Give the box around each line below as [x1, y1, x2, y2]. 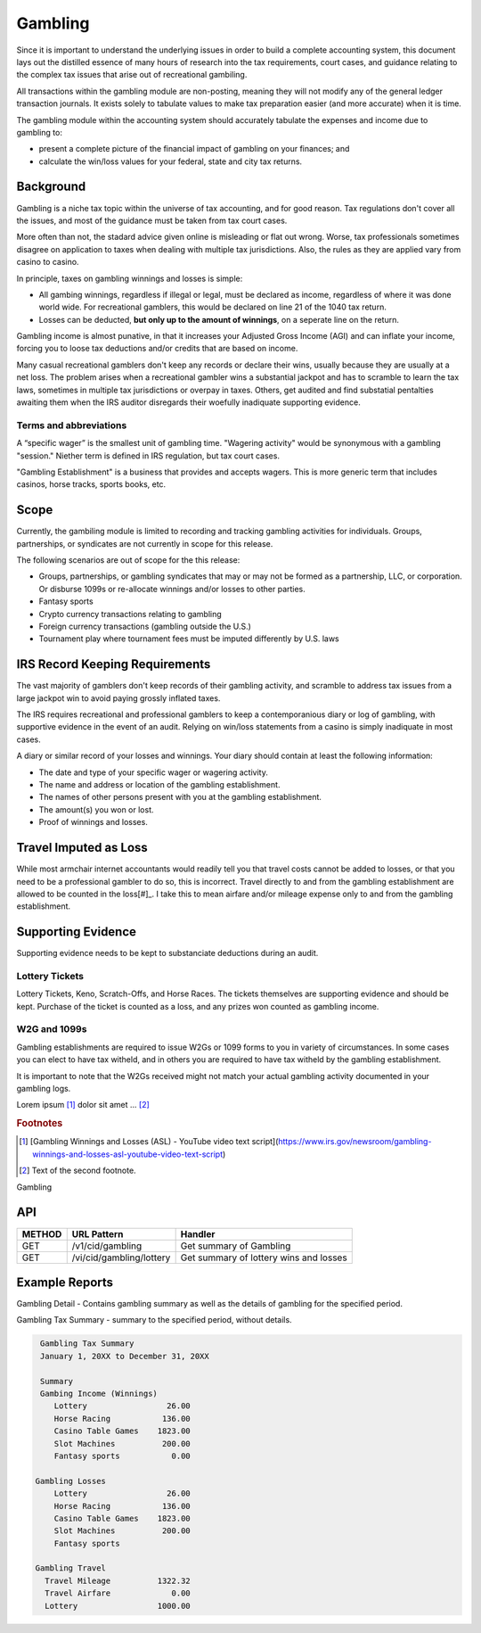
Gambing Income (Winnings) [40, 1389, 158, 1398]
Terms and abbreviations [16, 419, 127, 432]
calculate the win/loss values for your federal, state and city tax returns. [38, 156, 303, 167]
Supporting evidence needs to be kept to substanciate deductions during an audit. [16, 948, 319, 959]
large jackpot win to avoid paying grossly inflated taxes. [16, 692, 221, 704]
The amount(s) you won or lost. [38, 804, 155, 815]
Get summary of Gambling [180, 1240, 291, 1252]
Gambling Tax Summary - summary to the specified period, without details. [16, 1315, 293, 1325]
